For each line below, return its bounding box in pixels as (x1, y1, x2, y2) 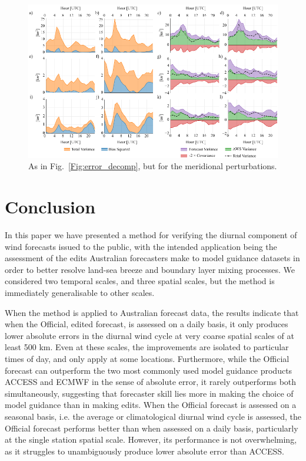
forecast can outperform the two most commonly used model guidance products (5, 364, 292, 376)
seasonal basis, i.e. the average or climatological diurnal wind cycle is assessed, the (5, 410, 301, 422)
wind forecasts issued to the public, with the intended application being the (5, 240, 277, 252)
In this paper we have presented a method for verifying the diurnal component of (5, 229, 297, 241)
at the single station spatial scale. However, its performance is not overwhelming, (5, 433, 297, 446)
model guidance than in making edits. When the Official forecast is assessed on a (5, 399, 297, 411)
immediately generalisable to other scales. (5, 287, 155, 299)
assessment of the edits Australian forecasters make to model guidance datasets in (5, 252, 300, 264)
